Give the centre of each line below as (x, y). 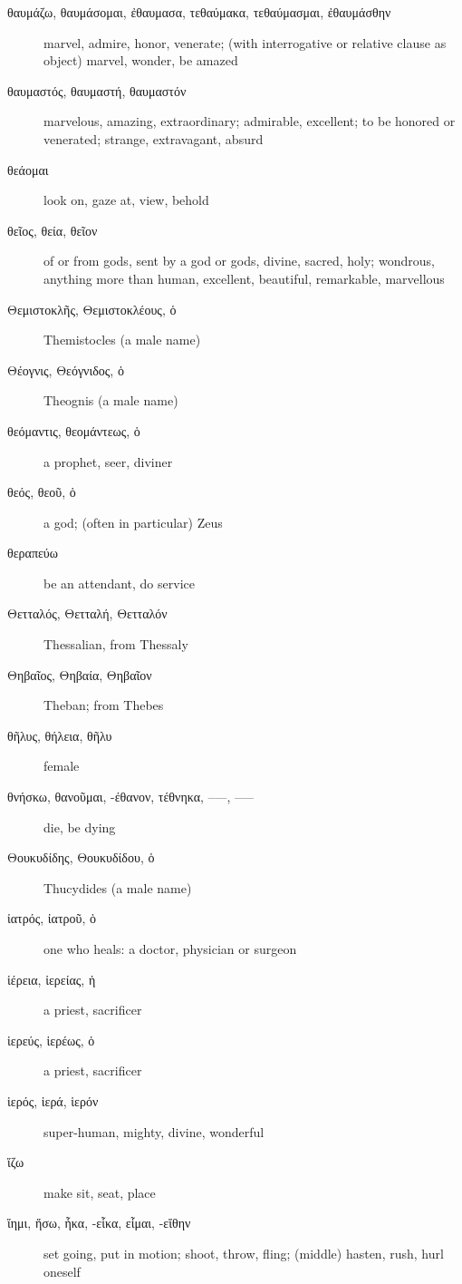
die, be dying (80, 827)
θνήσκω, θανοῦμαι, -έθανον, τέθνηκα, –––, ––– (131, 797)
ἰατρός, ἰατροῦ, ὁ (52, 918)
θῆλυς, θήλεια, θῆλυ (60, 735)
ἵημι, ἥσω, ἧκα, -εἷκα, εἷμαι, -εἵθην (99, 1223)
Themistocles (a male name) (122, 340)
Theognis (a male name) (111, 400)
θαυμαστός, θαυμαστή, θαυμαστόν (97, 90)
